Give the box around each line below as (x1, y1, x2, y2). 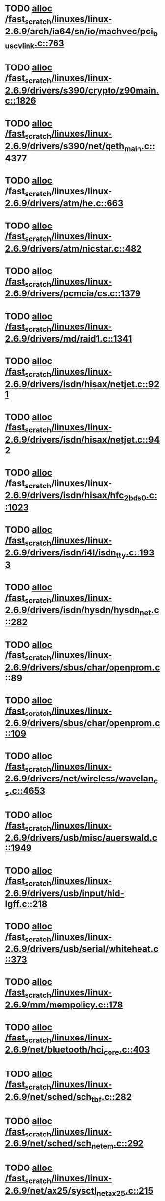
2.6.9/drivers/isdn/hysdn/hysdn (5, 604, 140, 616)
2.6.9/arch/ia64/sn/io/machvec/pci (5, 26, 154, 37)
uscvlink (5, 41, 35, 51)
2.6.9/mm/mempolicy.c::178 (5, 999, 123, 1010)
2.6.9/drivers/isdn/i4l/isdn (5, 547, 116, 558)
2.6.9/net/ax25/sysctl (5, 1185, 97, 1196)
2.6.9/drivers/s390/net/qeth (5, 140, 125, 152)
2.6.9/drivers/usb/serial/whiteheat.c (5, 943, 159, 954)
